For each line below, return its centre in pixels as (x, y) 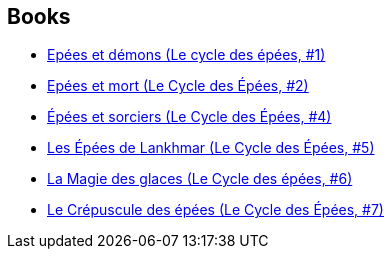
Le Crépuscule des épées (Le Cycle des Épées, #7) (215, 210)
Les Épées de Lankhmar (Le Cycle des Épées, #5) (211, 148)
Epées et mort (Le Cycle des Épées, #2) (178, 86)
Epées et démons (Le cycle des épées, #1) (186, 55)
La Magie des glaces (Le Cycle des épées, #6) (200, 179)
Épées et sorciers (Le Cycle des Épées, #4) (189, 117)
